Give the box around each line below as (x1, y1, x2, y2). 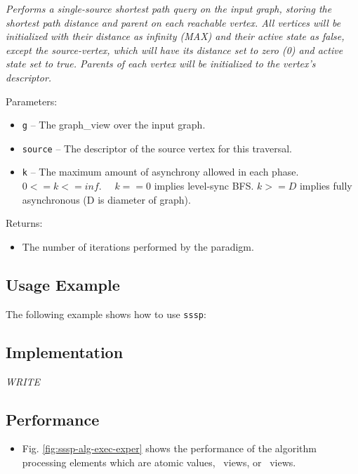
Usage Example (6, 273, 120, 295)
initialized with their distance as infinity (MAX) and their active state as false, (6, 29, 345, 44)
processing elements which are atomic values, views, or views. (22, 454, 296, 469)
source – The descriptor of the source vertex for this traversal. (22, 140, 292, 155)
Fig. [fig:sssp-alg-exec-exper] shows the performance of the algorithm (22, 441, 317, 456)
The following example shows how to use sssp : (6, 306, 206, 321)
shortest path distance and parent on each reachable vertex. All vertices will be (6, 15, 341, 29)
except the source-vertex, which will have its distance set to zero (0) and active (6, 42, 343, 57)
